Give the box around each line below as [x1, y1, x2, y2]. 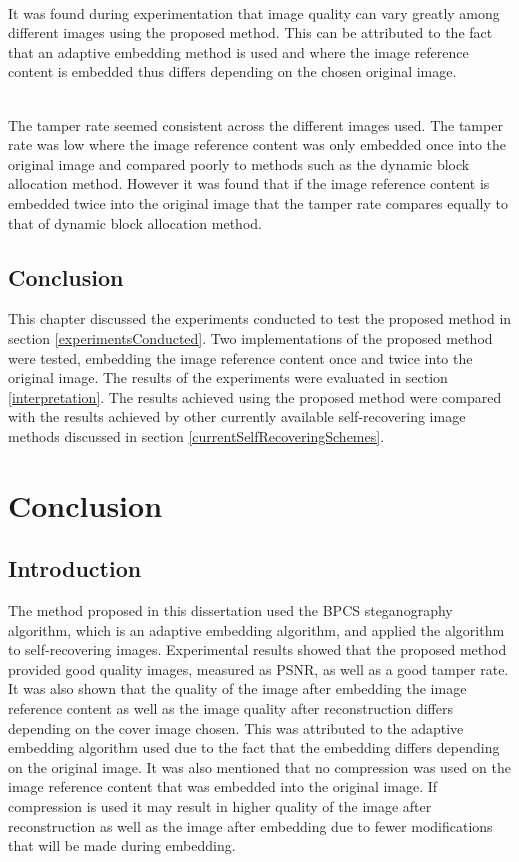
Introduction [8, 553, 142, 584]
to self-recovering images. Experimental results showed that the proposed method [8, 639, 507, 660]
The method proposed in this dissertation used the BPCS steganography [8, 600, 453, 621]
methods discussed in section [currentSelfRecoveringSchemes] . [8, 425, 385, 446]
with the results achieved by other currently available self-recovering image [8, 406, 466, 427]
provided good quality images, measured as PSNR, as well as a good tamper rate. [8, 658, 509, 679]
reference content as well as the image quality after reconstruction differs [8, 698, 453, 719]
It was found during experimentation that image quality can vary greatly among [8, 2, 500, 23]
